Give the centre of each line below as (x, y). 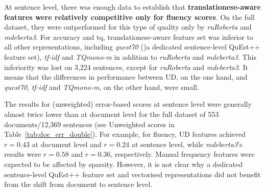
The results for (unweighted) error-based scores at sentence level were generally (128, 104)
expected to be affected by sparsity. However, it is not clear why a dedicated (123, 164)
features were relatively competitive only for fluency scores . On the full (129, 17)
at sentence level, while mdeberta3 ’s (187, 144)
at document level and (67, 144)
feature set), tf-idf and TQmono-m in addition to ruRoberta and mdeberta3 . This (130, 56)
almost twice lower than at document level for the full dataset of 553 (112, 114)
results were (23, 154)
